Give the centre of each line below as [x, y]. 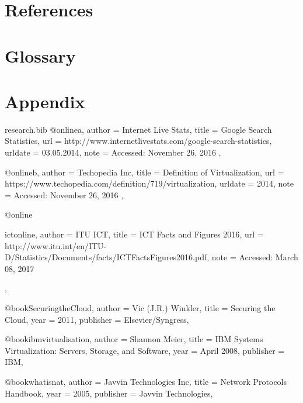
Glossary [40, 55]
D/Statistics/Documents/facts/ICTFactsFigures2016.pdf [106, 257]
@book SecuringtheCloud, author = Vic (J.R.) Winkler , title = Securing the [140, 308]
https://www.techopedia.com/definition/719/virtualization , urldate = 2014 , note [149, 183]
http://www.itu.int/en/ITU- [56, 245]
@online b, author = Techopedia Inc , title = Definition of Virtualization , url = [144, 172]
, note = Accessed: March [252, 257]
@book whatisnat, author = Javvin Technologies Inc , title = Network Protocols [146, 381]
